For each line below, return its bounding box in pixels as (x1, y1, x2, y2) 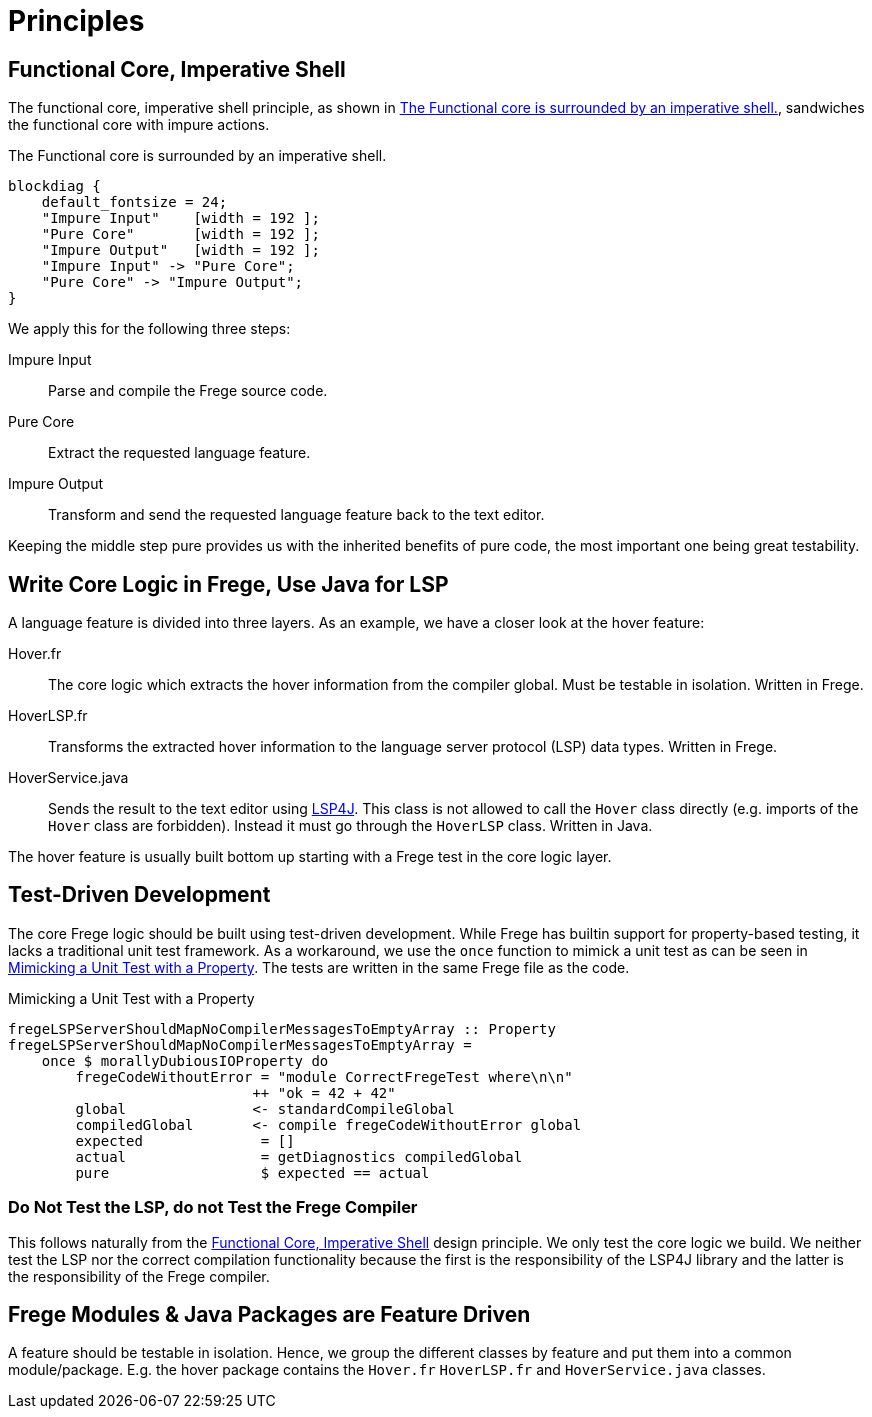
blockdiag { (8, 178, 101, 195)
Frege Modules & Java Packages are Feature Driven (8, 1302, 531, 1328)
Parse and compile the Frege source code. (48, 382, 328, 400)
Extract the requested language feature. (48, 444, 311, 462)
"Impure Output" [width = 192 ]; (41, 242, 320, 259)
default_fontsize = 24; (41, 194, 228, 211)
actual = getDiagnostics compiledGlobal (75, 1148, 523, 1165)
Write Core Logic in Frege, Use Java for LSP (8, 571, 449, 597)
